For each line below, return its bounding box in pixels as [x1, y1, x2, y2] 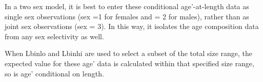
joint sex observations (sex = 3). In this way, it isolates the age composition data [5, 21, 259, 32]
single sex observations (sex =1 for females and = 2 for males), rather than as [5, 11, 249, 21]
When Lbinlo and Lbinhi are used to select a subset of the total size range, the [5, 48, 253, 59]
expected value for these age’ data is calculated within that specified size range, [5, 58, 254, 68]
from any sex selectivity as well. [5, 31, 104, 41]
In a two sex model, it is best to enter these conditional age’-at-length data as [5, 1, 249, 11]
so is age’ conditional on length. [5, 68, 104, 78]
